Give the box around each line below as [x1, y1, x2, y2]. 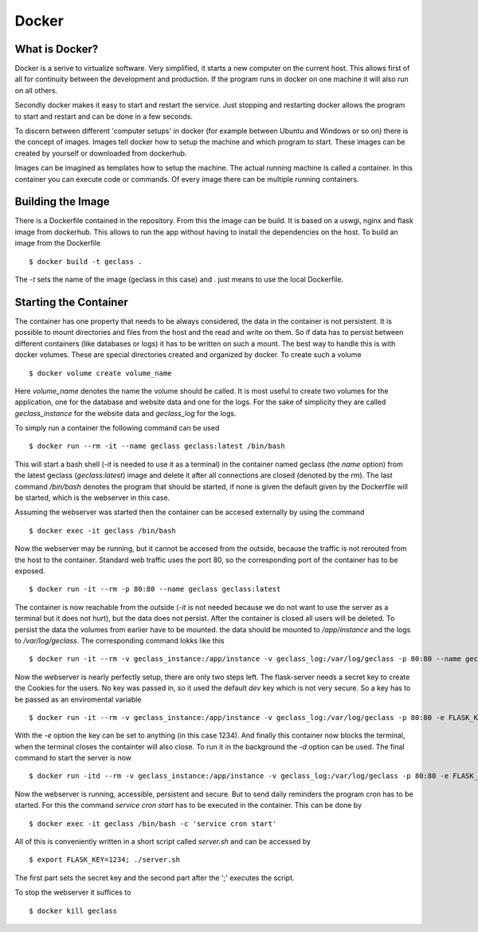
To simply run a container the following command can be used [14, 423, 220, 433]
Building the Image [14, 195, 110, 209]
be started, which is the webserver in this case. [14, 493, 170, 502]
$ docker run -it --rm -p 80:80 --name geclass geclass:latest [29, 584, 281, 594]
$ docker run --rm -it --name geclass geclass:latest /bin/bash [29, 442, 286, 450]
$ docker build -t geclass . [29, 257, 143, 266]
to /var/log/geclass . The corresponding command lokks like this [14, 635, 225, 645]
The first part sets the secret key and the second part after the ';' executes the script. [14, 873, 295, 883]
